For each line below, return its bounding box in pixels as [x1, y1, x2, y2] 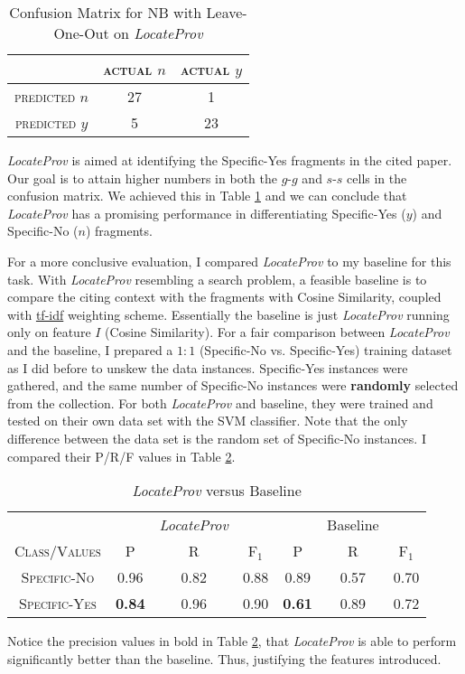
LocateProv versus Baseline [132, 480, 302, 501]
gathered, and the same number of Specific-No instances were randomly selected [7, 376, 459, 395]
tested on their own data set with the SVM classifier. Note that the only [7, 411, 408, 430]
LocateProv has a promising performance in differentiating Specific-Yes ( [7, 203, 406, 222]
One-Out [53, 23, 109, 43]
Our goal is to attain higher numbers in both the [7, 168, 277, 187]
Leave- [206, 2, 247, 23]
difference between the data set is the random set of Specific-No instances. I [7, 428, 426, 447]
